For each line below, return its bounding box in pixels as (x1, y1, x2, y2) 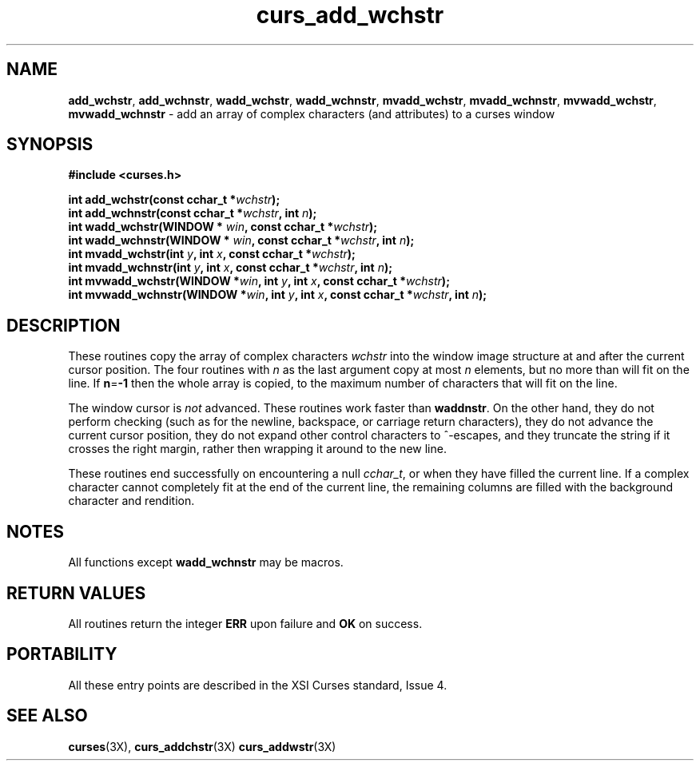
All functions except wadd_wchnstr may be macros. (68, 555, 344, 570)
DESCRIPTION (6, 315, 121, 336)
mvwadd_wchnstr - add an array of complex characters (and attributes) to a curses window (68, 106, 555, 121)
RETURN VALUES (6, 582, 146, 603)
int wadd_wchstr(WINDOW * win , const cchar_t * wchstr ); (68, 220, 378, 234)
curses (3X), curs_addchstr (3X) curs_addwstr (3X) (68, 739, 336, 753)
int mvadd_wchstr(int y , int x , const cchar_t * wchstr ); (68, 247, 356, 261)
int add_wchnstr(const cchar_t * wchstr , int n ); (68, 206, 317, 221)
